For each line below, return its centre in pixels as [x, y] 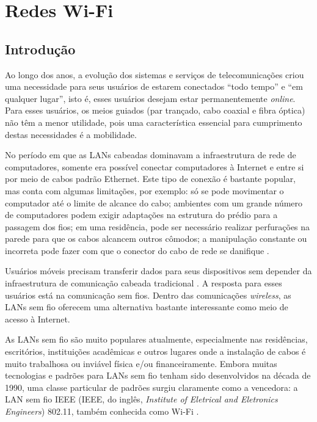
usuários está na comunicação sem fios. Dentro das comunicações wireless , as [148, 295]
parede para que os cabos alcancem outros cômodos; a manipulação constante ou [156, 238]
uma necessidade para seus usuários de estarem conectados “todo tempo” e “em [154, 86]
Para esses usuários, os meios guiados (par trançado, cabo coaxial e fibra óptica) [155, 110]
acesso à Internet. [38, 318]
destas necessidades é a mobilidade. [71, 134]
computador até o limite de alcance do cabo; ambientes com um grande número [154, 202]
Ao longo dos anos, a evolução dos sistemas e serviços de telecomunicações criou [155, 74]
